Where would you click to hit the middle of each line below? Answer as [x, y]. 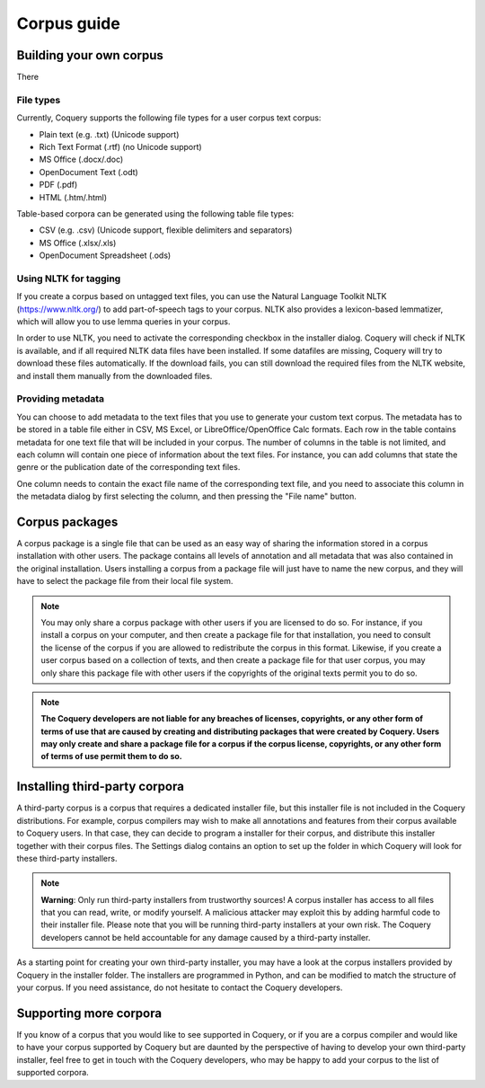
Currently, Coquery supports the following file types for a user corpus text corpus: [169, 118]
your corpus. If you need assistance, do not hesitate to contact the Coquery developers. [180, 987]
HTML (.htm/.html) [73, 197]
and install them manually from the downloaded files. [115, 376]
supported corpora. [53, 1073]
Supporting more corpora [89, 1013]
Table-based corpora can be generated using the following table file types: [155, 213]
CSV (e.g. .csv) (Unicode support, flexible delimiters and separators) [166, 230]
